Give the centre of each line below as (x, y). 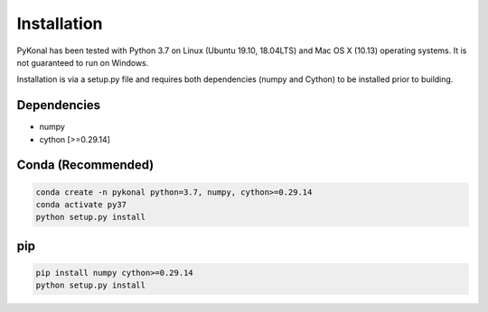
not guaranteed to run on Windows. (83, 62)
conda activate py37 (81, 205)
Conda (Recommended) (85, 165)
